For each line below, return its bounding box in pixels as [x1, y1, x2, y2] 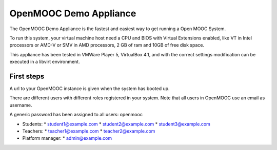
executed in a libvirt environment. [9, 59, 80, 65]
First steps [9, 72, 45, 80]
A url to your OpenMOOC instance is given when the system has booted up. [9, 85, 170, 92]
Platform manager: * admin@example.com [22, 135, 112, 141]
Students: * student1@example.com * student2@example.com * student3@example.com [22, 121, 210, 127]
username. [9, 102, 32, 108]
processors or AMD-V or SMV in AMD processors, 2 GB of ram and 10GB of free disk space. [9, 42, 205, 48]
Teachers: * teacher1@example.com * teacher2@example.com [22, 128, 155, 134]
